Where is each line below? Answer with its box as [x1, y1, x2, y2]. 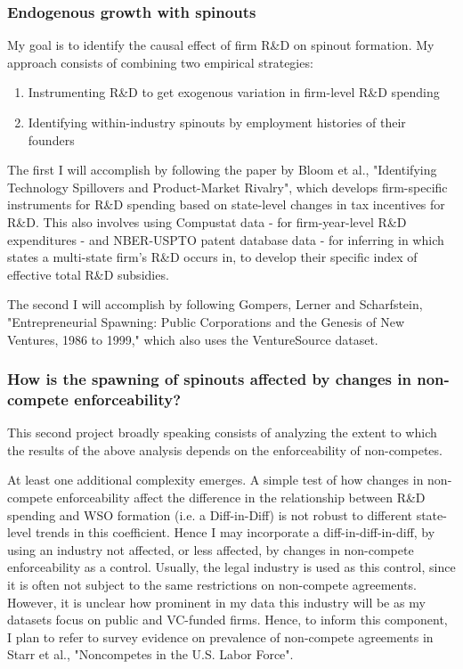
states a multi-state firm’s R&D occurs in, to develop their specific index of [7, 248, 418, 266]
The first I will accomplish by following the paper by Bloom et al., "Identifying [7, 160, 437, 179]
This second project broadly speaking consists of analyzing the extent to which [7, 423, 437, 442]
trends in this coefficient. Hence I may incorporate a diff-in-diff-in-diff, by [35, 523, 435, 542]
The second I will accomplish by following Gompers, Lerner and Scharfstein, [7, 295, 423, 314]
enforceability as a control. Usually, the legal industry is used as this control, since [7, 558, 456, 576]
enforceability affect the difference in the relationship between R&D [56, 488, 426, 507]
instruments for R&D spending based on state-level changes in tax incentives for [7, 195, 445, 214]
